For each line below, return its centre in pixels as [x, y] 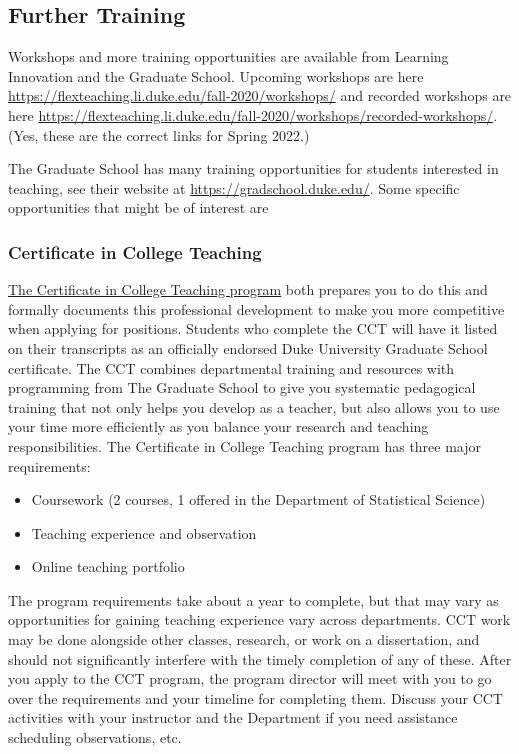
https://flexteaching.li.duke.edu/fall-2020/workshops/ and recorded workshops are [260, 95]
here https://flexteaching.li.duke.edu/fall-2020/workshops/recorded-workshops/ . [253, 114]
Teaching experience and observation [144, 532]
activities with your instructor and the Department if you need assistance [233, 717]
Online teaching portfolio [108, 566]
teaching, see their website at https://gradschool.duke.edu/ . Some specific [234, 187]
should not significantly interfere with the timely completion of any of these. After [260, 658]
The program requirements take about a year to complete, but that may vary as [253, 599]
